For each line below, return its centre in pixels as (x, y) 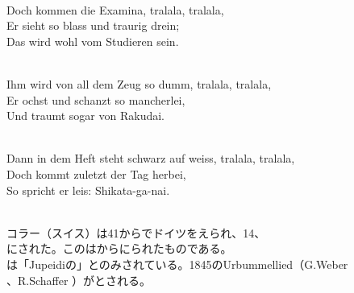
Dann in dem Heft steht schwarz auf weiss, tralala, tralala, (151, 158)
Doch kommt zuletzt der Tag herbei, (96, 173)
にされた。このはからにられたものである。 (119, 248)
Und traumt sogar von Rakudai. (85, 116)
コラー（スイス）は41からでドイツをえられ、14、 (136, 232)
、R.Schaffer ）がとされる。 (79, 280)
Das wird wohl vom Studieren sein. (93, 41)
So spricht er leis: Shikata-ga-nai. (88, 190)
